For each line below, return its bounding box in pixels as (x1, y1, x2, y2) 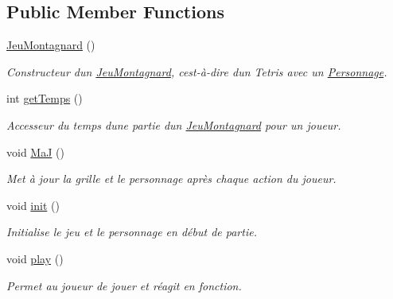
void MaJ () (6, 143, 64, 160)
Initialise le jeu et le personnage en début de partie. (6, 223, 257, 240)
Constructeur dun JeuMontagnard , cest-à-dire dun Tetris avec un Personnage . (6, 63, 387, 80)
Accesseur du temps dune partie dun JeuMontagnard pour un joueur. (6, 116, 341, 133)
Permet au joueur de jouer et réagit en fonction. (6, 277, 242, 293)
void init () (6, 196, 60, 213)
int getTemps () (6, 90, 83, 107)
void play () (6, 250, 64, 266)
